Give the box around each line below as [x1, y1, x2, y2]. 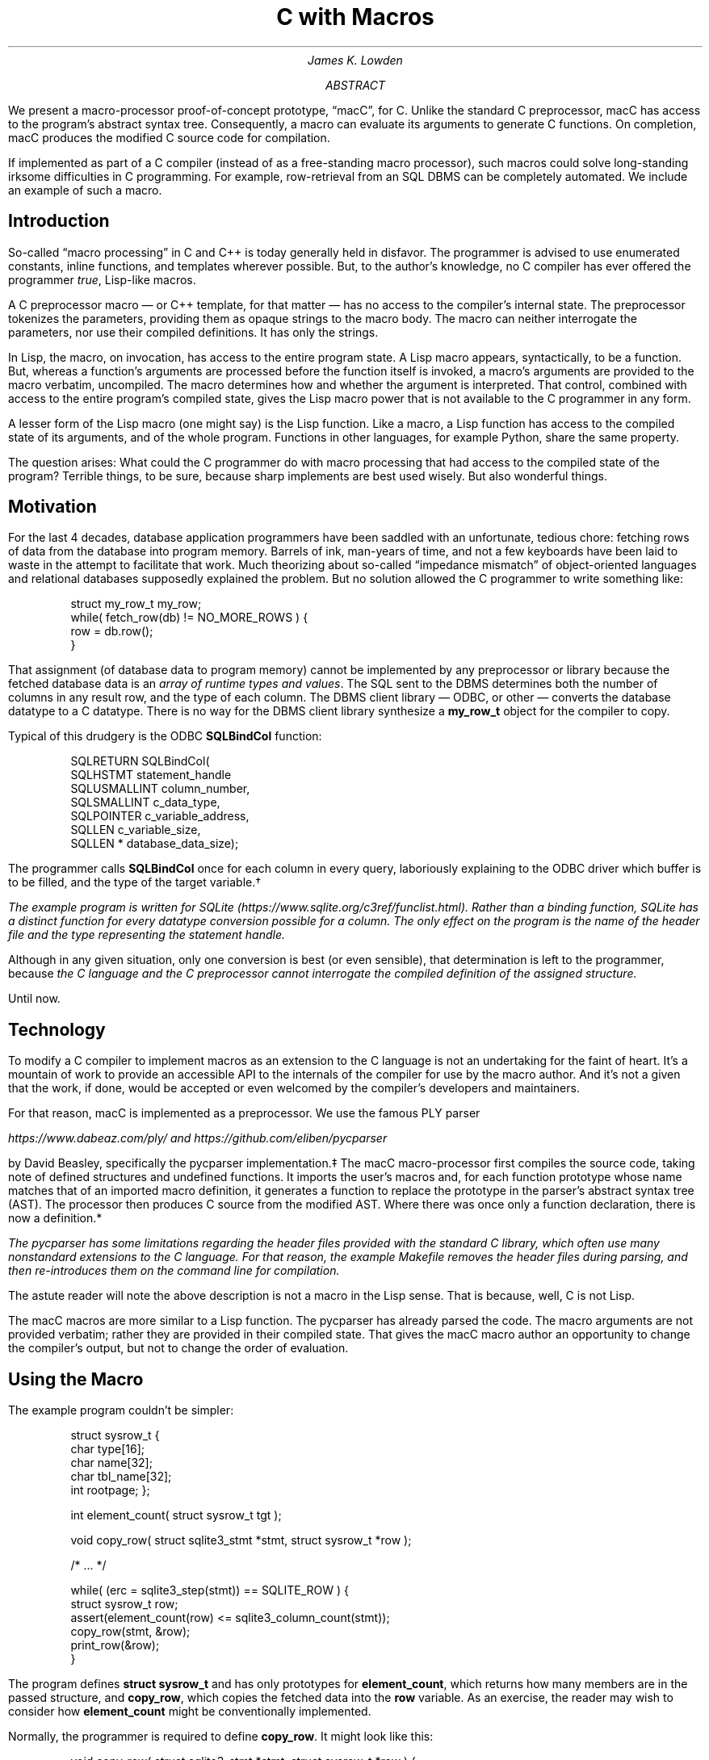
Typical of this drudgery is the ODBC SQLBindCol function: [8, 729, 322, 744]
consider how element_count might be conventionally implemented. [8, 1704, 371, 1719]
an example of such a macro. [8, 182, 162, 197]
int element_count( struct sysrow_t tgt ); [70, 1508, 282, 1523]
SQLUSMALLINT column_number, [70, 782, 250, 796]
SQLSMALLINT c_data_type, [70, 795, 220, 810]
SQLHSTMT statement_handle [70, 768, 232, 782]
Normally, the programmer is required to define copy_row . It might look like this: [8, 1729, 434, 1744]
